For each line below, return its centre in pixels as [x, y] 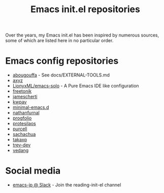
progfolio [22, 118]
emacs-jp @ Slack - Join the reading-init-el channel [67, 185]
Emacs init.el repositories [85, 9]
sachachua [24, 134]
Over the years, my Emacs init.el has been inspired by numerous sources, [82, 35]
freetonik [22, 91]
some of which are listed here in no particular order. [59, 41]
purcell [20, 129]
